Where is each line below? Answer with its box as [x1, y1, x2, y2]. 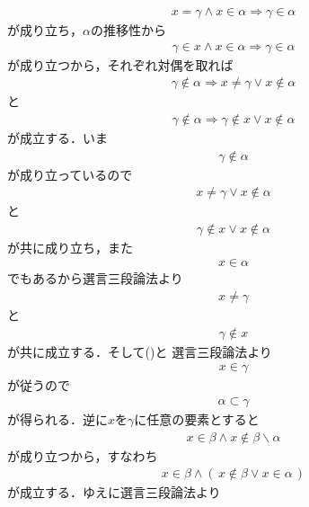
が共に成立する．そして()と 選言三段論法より [7, 342, 272, 360]
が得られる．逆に [7, 409, 108, 428]
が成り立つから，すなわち [7, 446, 158, 465]
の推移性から [90, 21, 166, 40]
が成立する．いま [7, 128, 108, 147]
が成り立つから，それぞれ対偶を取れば [7, 55, 234, 74]
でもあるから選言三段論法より [7, 269, 183, 288]
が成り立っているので [7, 165, 133, 183]
